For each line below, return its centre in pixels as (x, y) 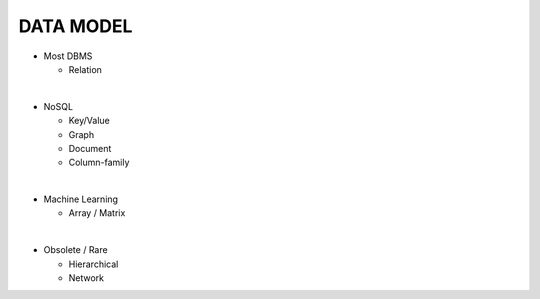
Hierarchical (93, 264)
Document (90, 148)
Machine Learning (81, 199)
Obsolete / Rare (76, 250)
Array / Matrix (97, 213)
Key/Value (89, 121)
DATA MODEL (75, 26)
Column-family (99, 162)
